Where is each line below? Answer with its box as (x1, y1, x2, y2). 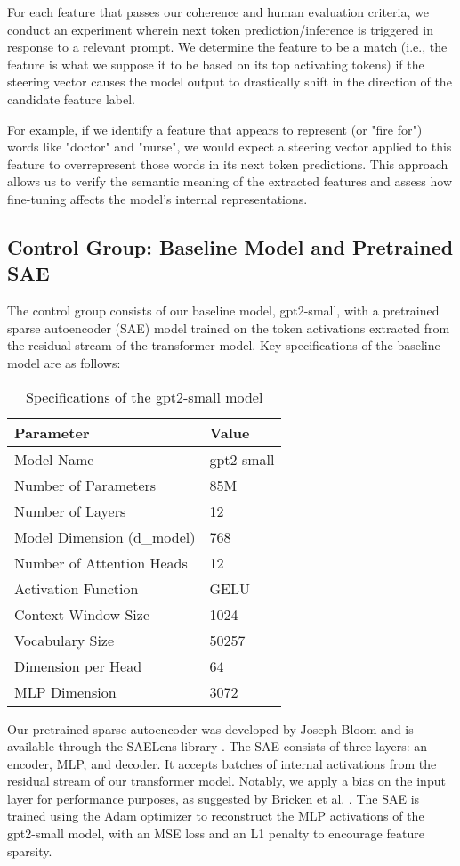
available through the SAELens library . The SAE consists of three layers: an (7, 737, 428, 756)
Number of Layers (14, 500, 126, 521)
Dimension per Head (14, 655, 142, 676)
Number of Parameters (14, 474, 157, 495)
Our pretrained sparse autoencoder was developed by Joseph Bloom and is (7, 719, 414, 738)
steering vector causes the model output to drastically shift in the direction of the (7, 72, 452, 91)
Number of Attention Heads (14, 551, 188, 573)
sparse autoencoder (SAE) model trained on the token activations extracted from (7, 318, 450, 337)
